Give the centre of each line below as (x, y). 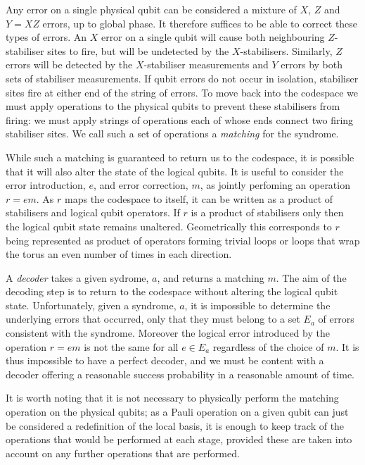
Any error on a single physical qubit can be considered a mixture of (151, 9)
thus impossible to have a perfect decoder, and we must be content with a (165, 360)
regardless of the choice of (268, 346)
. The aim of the (311, 277)
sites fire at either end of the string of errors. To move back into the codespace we (182, 92)
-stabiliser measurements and (206, 64)
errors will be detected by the (69, 64)
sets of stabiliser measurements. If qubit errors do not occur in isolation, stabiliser (182, 78)
